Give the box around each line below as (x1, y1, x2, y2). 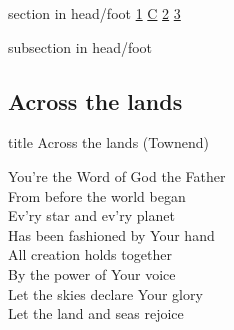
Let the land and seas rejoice (8, 303, 184, 324)
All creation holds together (8, 244, 172, 265)
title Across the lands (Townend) (8, 132, 209, 153)
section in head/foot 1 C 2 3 (8, 3, 181, 23)
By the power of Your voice (8, 263, 176, 284)
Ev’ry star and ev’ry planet (8, 205, 175, 226)
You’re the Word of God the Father (8, 165, 226, 186)
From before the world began (8, 185, 186, 206)
